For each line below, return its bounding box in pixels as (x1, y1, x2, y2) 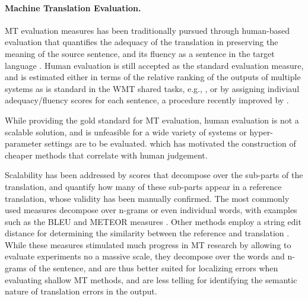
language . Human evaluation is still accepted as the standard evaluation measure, (5, 59, 304, 71)
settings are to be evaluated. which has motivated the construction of (44, 137, 296, 150)
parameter (5, 137, 42, 150)
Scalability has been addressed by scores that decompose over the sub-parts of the (5, 169, 303, 181)
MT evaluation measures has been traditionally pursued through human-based (5, 24, 290, 36)
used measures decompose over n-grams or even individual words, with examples (5, 204, 297, 216)
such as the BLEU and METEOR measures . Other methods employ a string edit (5, 215, 301, 227)
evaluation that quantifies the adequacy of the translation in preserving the (5, 36, 278, 48)
